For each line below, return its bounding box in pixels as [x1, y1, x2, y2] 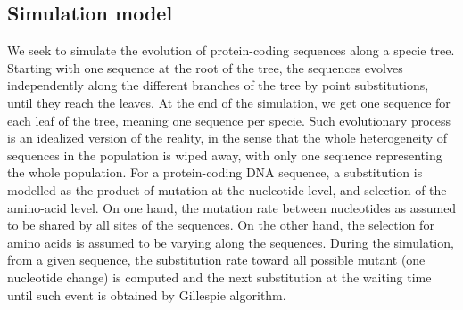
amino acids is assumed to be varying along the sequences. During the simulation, [7, 232, 454, 251]
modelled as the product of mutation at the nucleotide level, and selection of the [7, 180, 447, 199]
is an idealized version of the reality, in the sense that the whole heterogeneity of [7, 128, 448, 147]
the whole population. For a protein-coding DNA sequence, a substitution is [7, 163, 423, 182]
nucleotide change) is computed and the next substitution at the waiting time [7, 267, 432, 286]
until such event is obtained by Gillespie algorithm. [7, 285, 286, 304]
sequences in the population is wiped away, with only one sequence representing [7, 145, 442, 164]
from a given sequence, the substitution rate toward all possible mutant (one [7, 250, 426, 269]
